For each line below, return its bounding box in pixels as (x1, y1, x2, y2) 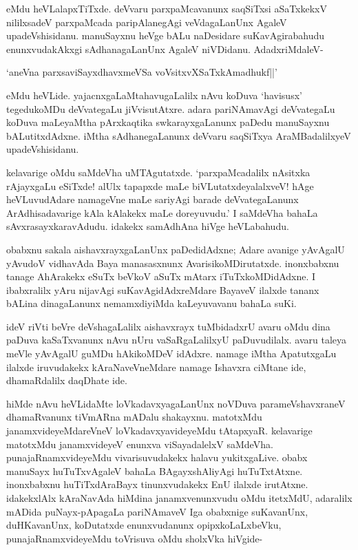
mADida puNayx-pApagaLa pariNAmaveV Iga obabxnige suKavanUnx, (6, 504, 308, 518)
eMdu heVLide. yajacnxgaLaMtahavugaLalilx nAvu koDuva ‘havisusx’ (6, 87, 302, 102)
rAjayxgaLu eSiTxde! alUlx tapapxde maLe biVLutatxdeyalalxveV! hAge (6, 178, 314, 193)
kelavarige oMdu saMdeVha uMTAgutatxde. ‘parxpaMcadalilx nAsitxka (6, 165, 310, 179)
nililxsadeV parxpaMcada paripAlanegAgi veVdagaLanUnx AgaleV (6, 14, 287, 29)
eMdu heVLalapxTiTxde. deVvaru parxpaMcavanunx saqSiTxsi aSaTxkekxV (6, 1, 328, 15)
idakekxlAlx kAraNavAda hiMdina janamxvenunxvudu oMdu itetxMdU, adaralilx (6, 491, 352, 505)
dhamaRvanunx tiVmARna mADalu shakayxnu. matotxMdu (6, 410, 262, 424)
